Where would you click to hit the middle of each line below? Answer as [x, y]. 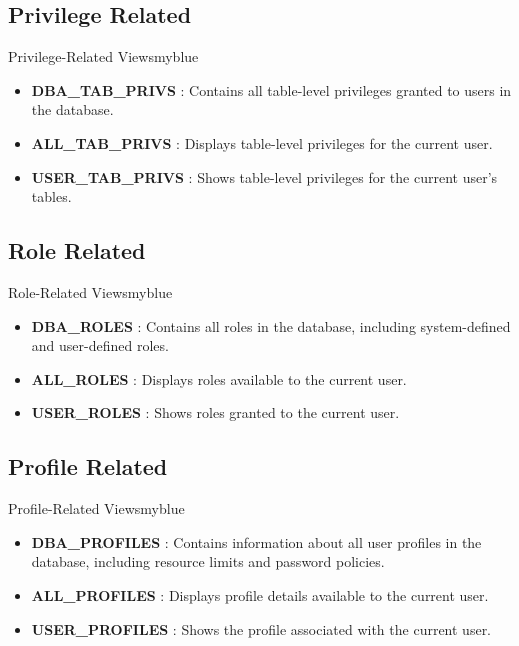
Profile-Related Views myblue [96, 508]
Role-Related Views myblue [90, 291]
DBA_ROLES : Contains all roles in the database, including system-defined [271, 325]
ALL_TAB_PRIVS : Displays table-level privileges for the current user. [262, 142]
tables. [51, 196]
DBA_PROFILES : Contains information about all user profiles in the [256, 541]
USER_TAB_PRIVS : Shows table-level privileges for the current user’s [264, 176]
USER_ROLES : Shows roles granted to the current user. [215, 412]
